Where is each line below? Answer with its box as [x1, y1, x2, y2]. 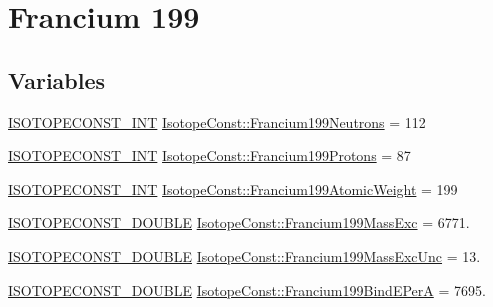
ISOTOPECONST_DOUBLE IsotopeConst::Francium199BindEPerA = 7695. [8, 279, 486, 300]
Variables [8, 64, 106, 95]
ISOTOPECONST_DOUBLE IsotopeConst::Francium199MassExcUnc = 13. [8, 245, 481, 266]
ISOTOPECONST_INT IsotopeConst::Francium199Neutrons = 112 [8, 111, 426, 132]
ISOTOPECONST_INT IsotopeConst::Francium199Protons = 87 [8, 145, 411, 166]
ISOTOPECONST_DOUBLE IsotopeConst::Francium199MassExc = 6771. [8, 212, 470, 233]
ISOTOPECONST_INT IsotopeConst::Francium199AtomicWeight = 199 [8, 178, 458, 199]
